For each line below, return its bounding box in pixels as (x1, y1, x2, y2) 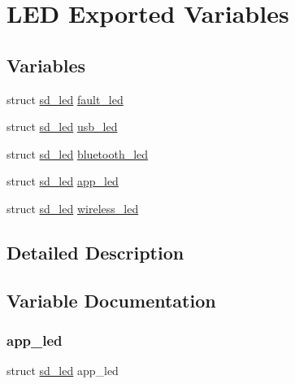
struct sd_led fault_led (7, 90, 124, 107)
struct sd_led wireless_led (7, 199, 139, 216)
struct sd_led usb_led (7, 118, 118, 135)
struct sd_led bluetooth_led (7, 145, 149, 162)
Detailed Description (7, 239, 184, 264)
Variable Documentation (7, 287, 216, 312)
